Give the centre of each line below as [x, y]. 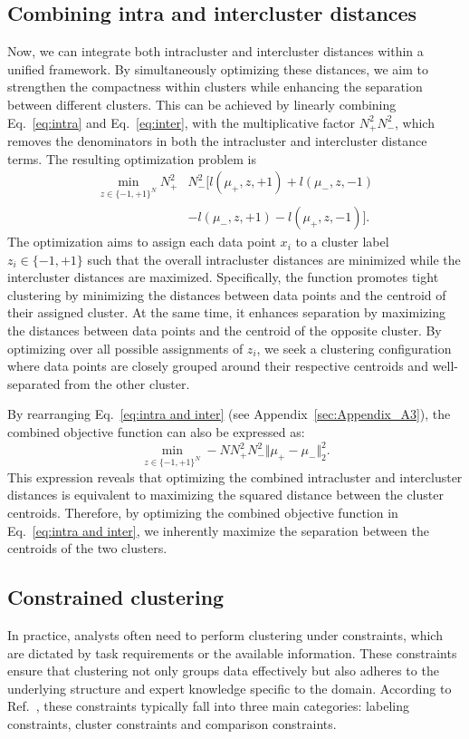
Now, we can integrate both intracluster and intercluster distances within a [215, 51]
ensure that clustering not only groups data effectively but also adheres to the [223, 671]
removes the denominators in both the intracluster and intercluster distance [217, 141]
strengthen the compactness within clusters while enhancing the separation [215, 87]
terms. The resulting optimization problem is [132, 158]
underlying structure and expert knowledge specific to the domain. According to [230, 688]
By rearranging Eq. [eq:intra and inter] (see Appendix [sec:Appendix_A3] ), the [229, 414]
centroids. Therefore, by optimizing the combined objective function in [203, 513]
